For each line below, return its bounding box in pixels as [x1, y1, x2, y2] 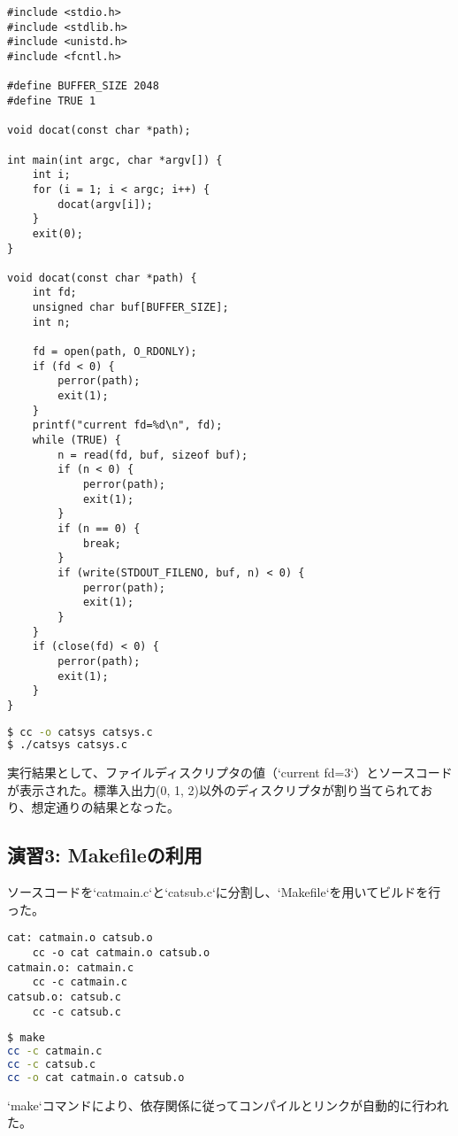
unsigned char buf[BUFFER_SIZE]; [32, 301, 229, 314]
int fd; [32, 286, 77, 299]
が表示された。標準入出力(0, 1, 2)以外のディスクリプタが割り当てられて [7, 780, 421, 799]
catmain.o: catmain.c [7, 961, 134, 974]
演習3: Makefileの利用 [7, 841, 202, 869]
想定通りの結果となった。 [31, 798, 180, 816]
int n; [32, 315, 71, 328]
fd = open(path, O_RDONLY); [32, 345, 197, 359]
